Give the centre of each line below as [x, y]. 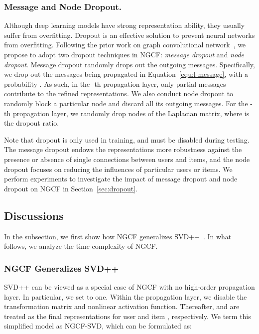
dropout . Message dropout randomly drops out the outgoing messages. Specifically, [129, 64]
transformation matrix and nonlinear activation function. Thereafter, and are [122, 306]
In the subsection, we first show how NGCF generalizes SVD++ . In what [118, 236]
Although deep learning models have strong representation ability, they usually [125, 25]
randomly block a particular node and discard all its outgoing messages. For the [126, 103]
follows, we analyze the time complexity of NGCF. [81, 246]
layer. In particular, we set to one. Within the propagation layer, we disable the [126, 296]
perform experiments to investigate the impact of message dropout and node [121, 179]
